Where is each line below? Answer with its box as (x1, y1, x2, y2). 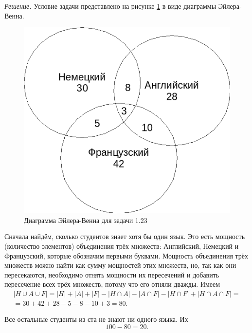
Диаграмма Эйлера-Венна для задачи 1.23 (24, 215, 147, 225)
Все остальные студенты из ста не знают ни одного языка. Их (4, 314, 188, 324)
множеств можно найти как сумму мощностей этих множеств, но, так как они (4, 260, 236, 270)
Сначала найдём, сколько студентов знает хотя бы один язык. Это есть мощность (4, 231, 245, 241)
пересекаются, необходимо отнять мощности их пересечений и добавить (4, 269, 219, 279)
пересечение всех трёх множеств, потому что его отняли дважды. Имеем (4, 279, 220, 289)
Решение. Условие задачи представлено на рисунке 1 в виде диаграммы (4, 1, 216, 11)
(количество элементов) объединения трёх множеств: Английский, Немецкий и (4, 241, 239, 251)
